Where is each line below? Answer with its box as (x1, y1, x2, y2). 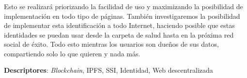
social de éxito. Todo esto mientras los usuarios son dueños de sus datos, (4, 39, 219, 49)
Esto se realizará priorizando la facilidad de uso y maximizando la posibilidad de (4, 1, 243, 11)
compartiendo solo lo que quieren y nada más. (4, 48, 140, 58)
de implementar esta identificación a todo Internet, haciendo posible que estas (4, 20, 235, 30)
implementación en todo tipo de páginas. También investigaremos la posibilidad (4, 11, 240, 21)
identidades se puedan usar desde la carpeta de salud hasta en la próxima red (4, 29, 234, 39)
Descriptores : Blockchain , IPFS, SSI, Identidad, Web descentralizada (4, 65, 213, 75)
